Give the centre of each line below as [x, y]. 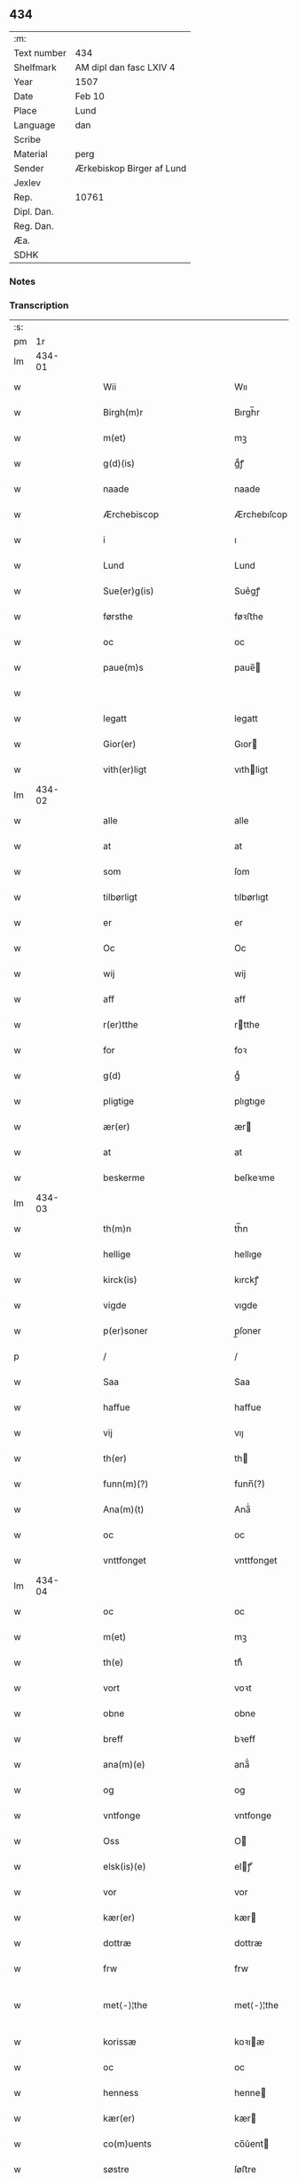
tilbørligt [120, 897]
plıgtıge [250, 1101]
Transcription [39, 305]
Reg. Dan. [34, 225]
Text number [40, 52]
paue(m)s [123, 667]
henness [121, 2093]
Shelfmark [35, 67]
